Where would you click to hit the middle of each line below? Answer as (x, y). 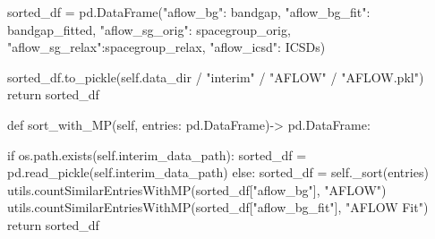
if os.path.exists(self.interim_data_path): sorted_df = (157, 154)
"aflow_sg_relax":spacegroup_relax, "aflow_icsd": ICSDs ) (166, 47)
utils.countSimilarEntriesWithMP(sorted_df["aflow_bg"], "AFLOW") (197, 189)
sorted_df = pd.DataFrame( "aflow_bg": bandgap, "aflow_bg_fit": (189, 12)
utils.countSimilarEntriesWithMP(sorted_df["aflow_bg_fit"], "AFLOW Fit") (218, 207)
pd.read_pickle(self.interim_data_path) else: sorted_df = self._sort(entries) (218, 172)
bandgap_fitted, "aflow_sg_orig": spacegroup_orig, (149, 29)
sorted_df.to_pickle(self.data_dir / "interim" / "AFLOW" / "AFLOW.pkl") (216, 77)
